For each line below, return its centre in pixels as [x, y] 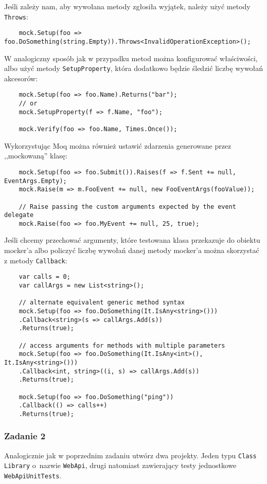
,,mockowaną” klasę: [36, 156]
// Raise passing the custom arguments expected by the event [128, 207]
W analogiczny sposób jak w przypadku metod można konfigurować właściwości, [131, 58]
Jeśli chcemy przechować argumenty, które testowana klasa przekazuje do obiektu [132, 240]
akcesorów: [21, 78]
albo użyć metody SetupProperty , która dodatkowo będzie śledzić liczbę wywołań [134, 68]
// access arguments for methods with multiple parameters [122, 345]
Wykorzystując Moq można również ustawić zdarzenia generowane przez [118, 145]
